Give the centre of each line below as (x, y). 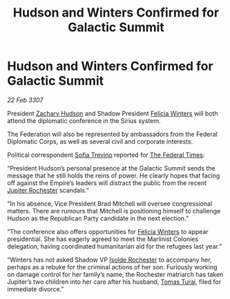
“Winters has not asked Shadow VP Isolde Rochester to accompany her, (109, 260)
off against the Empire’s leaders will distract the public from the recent (107, 183)
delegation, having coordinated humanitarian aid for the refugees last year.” (115, 246)
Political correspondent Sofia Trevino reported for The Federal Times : (106, 155)
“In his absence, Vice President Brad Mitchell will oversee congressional (110, 203)
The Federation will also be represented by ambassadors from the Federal (112, 134)
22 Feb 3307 (25, 100)
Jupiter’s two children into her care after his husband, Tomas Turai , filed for (114, 282)
